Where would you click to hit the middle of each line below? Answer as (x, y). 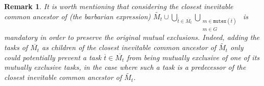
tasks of (16, 47)
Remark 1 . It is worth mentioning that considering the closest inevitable (119, 6)
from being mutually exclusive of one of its (193, 57)
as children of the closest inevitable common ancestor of (129, 47)
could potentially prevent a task (53, 57)
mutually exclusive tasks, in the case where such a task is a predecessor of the (125, 67)
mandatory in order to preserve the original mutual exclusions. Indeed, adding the (132, 37)
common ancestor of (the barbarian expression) (78, 16)
